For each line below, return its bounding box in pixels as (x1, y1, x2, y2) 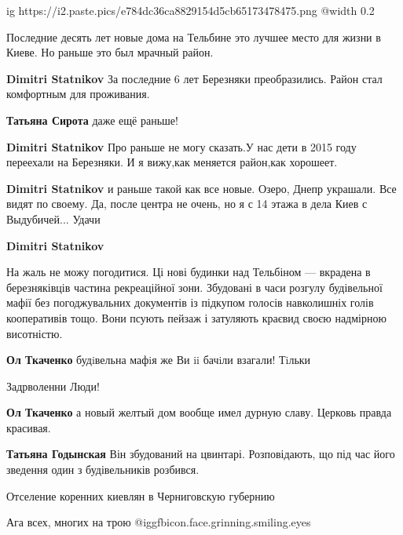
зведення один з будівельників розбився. (6, 461, 200, 478)
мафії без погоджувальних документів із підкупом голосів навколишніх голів (6, 294, 374, 311)
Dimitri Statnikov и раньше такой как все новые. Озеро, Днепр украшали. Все (6, 180, 397, 196)
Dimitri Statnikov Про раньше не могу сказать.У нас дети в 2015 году (6, 138, 357, 155)
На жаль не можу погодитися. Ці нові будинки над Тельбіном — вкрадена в (6, 264, 371, 280)
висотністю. (6, 325, 63, 341)
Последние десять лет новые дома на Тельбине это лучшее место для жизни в (6, 28, 381, 45)
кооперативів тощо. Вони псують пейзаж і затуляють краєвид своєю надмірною (6, 309, 387, 326)
